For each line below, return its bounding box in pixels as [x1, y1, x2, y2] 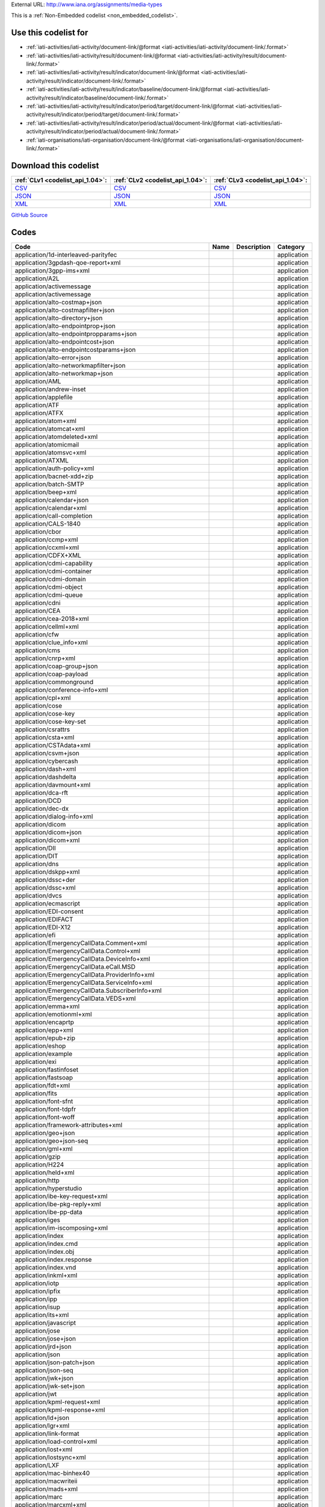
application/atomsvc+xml [14, 448, 87, 456]
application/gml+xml [14, 1144, 73, 1153]
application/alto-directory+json [14, 313, 103, 322]
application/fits [14, 1089, 57, 1097]
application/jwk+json [14, 1374, 74, 1382]
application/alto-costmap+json [14, 298, 102, 306]
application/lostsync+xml [14, 1453, 87, 1461]
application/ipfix [14, 1287, 61, 1295]
